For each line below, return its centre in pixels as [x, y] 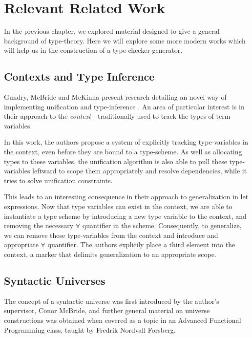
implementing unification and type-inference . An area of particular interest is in [124, 106]
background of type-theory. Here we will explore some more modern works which [125, 40]
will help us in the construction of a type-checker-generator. [93, 50]
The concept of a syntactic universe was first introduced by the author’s [112, 301]
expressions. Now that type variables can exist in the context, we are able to [118, 206]
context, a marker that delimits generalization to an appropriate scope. [110, 254]
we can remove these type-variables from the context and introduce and [111, 235]
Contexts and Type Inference [79, 76]
